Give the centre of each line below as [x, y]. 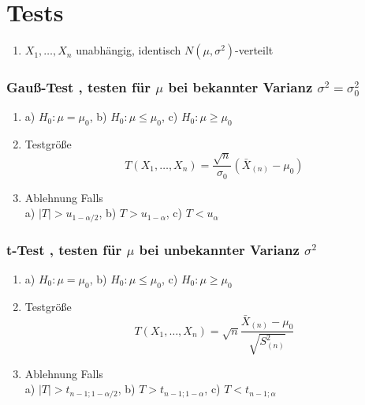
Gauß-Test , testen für [79, 87]
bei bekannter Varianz [240, 87]
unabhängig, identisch [128, 50]
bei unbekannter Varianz [219, 249]
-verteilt [254, 50]
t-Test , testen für [64, 249]
